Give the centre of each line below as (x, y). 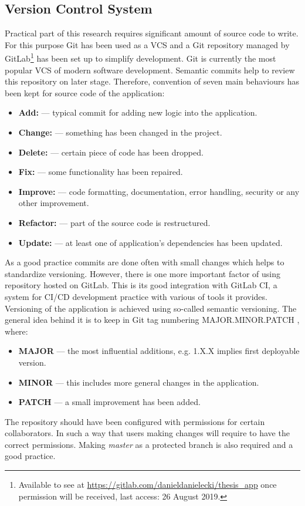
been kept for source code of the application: (85, 92)
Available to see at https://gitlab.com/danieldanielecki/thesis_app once (148, 485)
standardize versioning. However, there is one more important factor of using (143, 273)
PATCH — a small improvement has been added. (109, 402)
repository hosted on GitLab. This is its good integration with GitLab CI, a (141, 285)
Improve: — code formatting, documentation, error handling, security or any (159, 191)
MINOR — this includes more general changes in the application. (139, 382)
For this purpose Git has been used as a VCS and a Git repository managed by (147, 44)
